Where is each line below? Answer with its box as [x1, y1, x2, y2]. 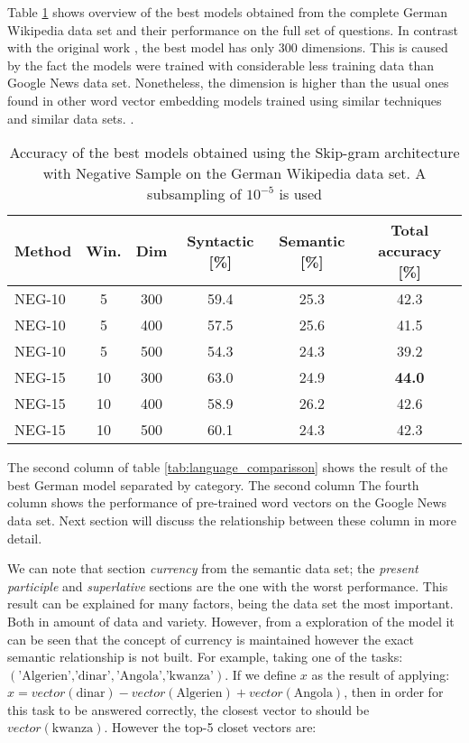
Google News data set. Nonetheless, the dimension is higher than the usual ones [7, 73, 449, 92]
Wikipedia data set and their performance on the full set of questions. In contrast [7, 20, 458, 39]
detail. [7, 528, 42, 547]
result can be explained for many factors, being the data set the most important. [7, 594, 454, 613]
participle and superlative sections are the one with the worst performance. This [7, 576, 448, 595]
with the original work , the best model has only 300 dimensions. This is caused [7, 38, 448, 57]
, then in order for [344, 683, 444, 701]
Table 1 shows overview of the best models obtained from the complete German [7, 3, 448, 21]
